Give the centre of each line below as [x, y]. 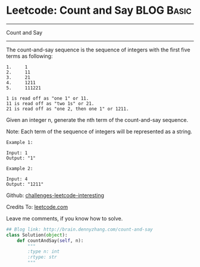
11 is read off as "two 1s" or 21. [50, 103]
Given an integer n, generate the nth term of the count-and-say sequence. [97, 119]
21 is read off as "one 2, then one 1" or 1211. [68, 109]
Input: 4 [17, 179]
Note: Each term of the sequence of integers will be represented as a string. [99, 131]
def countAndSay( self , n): [50, 240]
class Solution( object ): [37, 235]
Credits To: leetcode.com [37, 207]
